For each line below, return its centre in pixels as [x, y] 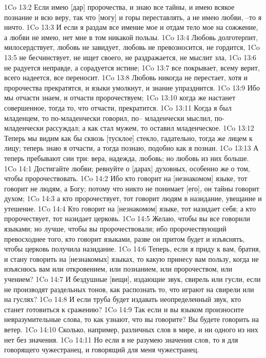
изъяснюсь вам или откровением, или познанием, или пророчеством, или [118, 269]
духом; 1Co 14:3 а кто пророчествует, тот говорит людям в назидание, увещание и [133, 198]
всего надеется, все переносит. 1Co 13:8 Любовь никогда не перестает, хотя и [126, 77]
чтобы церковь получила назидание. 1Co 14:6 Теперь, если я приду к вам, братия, [132, 249]
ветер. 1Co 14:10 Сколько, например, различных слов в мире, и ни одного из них [131, 329]
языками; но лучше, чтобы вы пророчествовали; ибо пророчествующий [115, 229]
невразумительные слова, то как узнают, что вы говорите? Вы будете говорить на [131, 319]
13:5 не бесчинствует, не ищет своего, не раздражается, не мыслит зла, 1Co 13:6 [130, 57]
